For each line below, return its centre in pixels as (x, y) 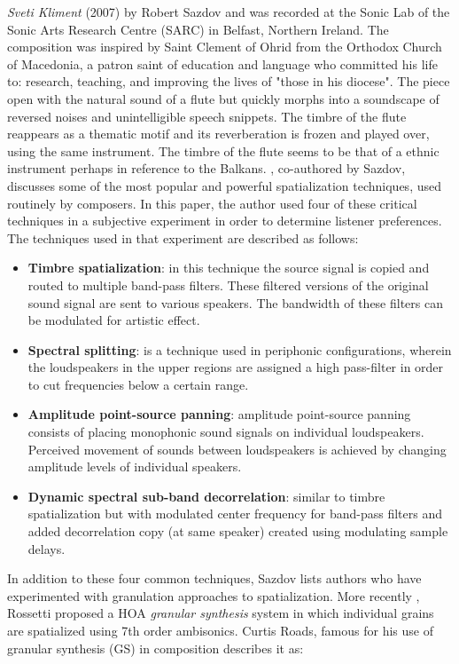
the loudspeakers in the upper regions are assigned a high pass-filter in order (236, 367)
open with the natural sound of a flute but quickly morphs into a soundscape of (223, 98)
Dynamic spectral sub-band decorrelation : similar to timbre (206, 496)
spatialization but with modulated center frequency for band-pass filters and (235, 514)
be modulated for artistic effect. (114, 320)
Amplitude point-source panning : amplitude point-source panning (219, 414)
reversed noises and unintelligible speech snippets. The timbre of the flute (207, 116)
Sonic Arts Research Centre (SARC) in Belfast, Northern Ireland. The (198, 29)
